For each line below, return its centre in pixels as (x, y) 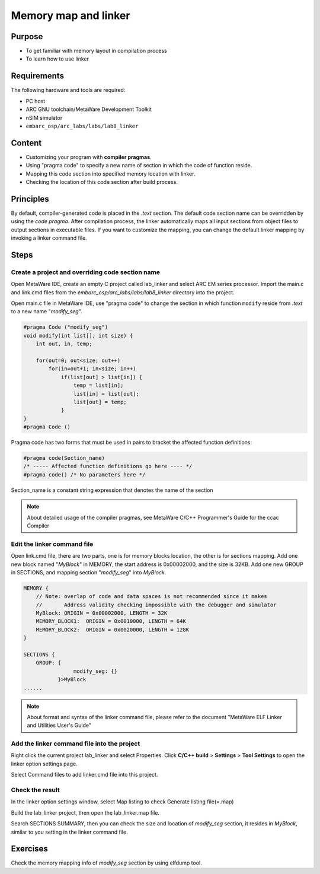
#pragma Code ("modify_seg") (66, 327)
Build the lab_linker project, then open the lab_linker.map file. (85, 812)
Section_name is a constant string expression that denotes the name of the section (112, 490)
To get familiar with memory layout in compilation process (96, 51)
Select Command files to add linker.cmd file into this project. (84, 775)
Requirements (38, 76)
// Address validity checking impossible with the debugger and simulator (156, 605)
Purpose (27, 36)
